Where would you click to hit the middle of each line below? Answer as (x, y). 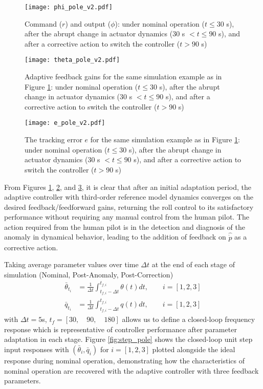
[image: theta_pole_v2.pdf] (72, 60)
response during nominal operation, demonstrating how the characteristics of (125, 360)
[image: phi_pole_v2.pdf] (69, 7)
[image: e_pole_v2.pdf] (65, 123)
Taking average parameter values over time (71, 264)
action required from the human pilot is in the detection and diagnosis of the (125, 226)
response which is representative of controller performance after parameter (120, 329)
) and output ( (88, 23)
